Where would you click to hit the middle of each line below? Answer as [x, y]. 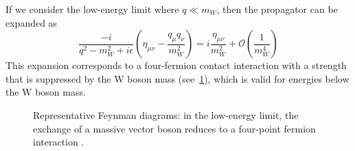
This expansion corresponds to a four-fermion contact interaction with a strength [176, 65]
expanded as [32, 22]
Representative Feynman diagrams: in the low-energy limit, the [166, 114]
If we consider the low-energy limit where [92, 9]
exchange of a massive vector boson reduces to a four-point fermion [174, 128]
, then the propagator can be [277, 9]
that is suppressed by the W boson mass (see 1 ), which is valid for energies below [177, 78]
